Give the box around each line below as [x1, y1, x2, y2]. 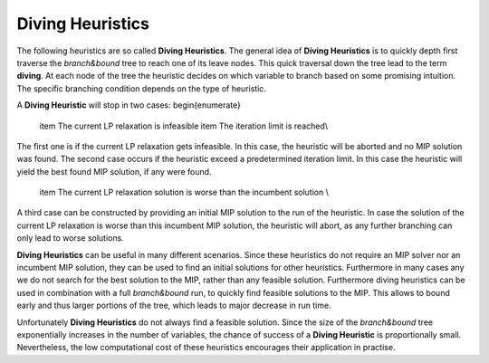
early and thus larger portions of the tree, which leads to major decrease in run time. [16, 300, 331, 311]
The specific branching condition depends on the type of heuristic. [16, 82, 267, 94]
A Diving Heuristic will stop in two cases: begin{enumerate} [16, 100, 242, 110]
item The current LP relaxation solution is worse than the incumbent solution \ [39, 186, 330, 198]
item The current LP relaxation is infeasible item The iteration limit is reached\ [39, 120, 329, 131]
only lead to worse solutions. [16, 233, 124, 244]
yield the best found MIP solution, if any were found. [16, 166, 212, 177]
